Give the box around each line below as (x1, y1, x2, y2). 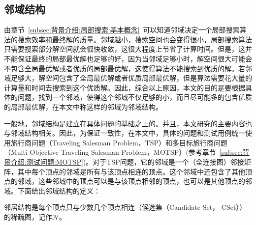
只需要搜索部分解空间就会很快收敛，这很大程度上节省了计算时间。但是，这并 (4, 44, 252, 54)
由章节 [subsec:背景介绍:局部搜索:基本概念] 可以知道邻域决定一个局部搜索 (4, 25, 240, 35)
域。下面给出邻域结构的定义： (4, 185, 100, 196)
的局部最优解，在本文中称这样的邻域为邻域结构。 (4, 101, 162, 112)
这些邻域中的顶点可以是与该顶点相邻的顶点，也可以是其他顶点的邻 (38, 176, 252, 186)
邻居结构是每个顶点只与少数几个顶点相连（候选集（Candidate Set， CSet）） (4, 202, 247, 212)
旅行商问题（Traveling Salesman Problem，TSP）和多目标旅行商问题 (10, 137, 228, 147)
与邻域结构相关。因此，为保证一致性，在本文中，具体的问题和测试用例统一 (4, 128, 245, 138)
